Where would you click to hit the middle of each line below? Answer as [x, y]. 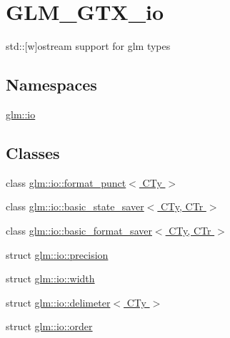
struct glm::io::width [50, 278]
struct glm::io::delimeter [58, 302]
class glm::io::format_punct [66, 182]
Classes [33, 152]
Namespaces [51, 84]
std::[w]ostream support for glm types [88, 46]
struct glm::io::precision [57, 254]
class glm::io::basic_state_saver [75, 206]
